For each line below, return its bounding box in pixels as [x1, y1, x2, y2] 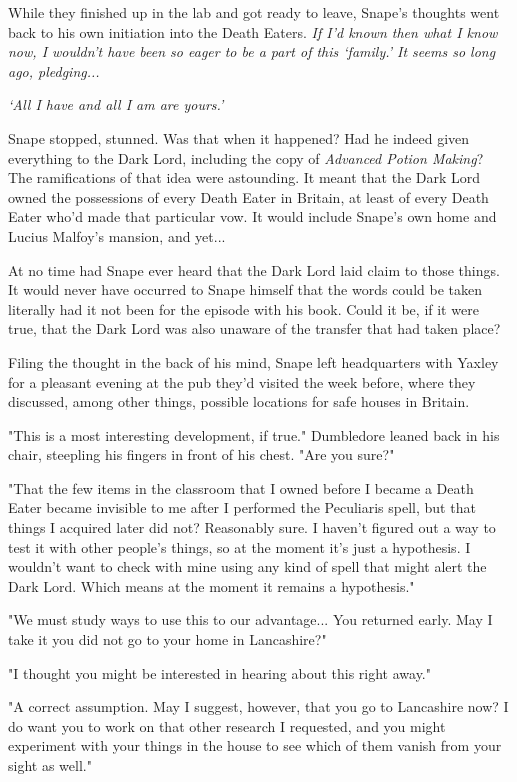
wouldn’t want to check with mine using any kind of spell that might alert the [8, 556, 487, 577]
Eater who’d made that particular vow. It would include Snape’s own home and [8, 206, 497, 227]
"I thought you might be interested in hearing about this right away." [8, 662, 431, 683]
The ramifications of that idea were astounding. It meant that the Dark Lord [8, 167, 481, 188]
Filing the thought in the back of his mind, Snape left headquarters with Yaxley [8, 351, 499, 372]
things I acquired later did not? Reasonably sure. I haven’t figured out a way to [8, 517, 496, 538]
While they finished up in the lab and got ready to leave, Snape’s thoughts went [8, 2, 500, 22]
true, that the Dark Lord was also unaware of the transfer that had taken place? [8, 318, 501, 339]
